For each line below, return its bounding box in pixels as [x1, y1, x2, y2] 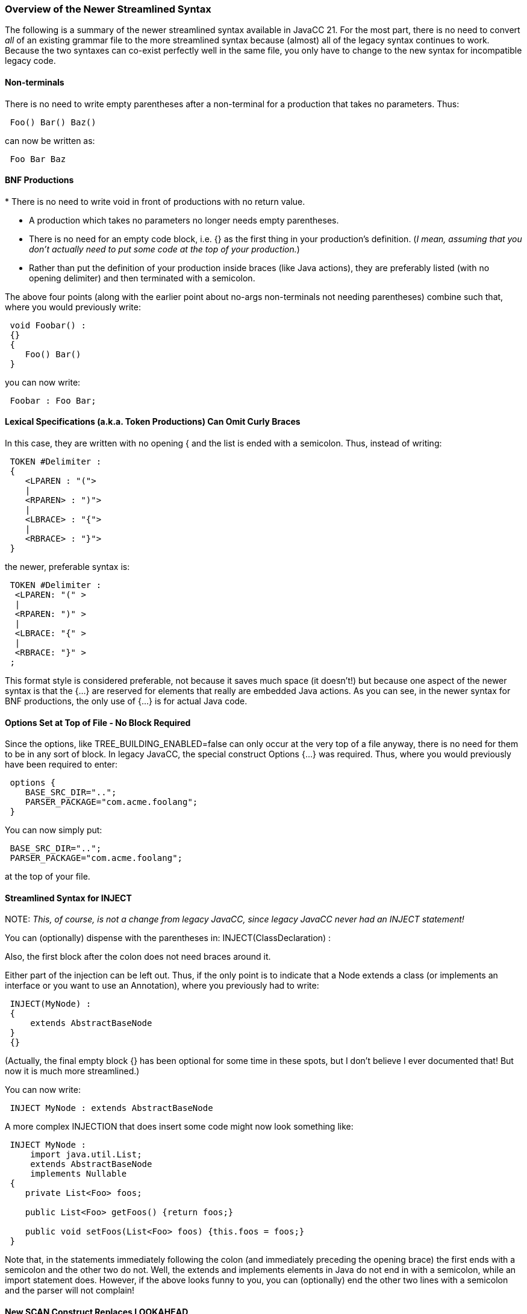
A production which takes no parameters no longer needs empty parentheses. [29, 214, 339, 225]
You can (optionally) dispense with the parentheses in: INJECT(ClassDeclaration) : [5, 933, 331, 943]
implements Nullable [30, 1169, 127, 1179]
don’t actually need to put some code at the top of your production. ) [29, 243, 300, 254]
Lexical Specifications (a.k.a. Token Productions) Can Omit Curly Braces [5, 416, 301, 427]
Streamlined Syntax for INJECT [5, 892, 132, 903]
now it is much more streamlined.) [5, 1066, 140, 1077]
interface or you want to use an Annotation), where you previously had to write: [5, 980, 319, 991]
